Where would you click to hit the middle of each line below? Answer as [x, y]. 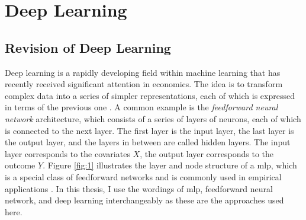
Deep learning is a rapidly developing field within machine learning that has [143, 72]
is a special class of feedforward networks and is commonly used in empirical [143, 176]
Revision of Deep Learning [88, 47]
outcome [20, 165]
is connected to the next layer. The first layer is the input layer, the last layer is [149, 130]
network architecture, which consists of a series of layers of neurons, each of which [153, 118]
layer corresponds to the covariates [67, 153]
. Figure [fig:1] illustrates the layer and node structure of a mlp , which [170, 165]
